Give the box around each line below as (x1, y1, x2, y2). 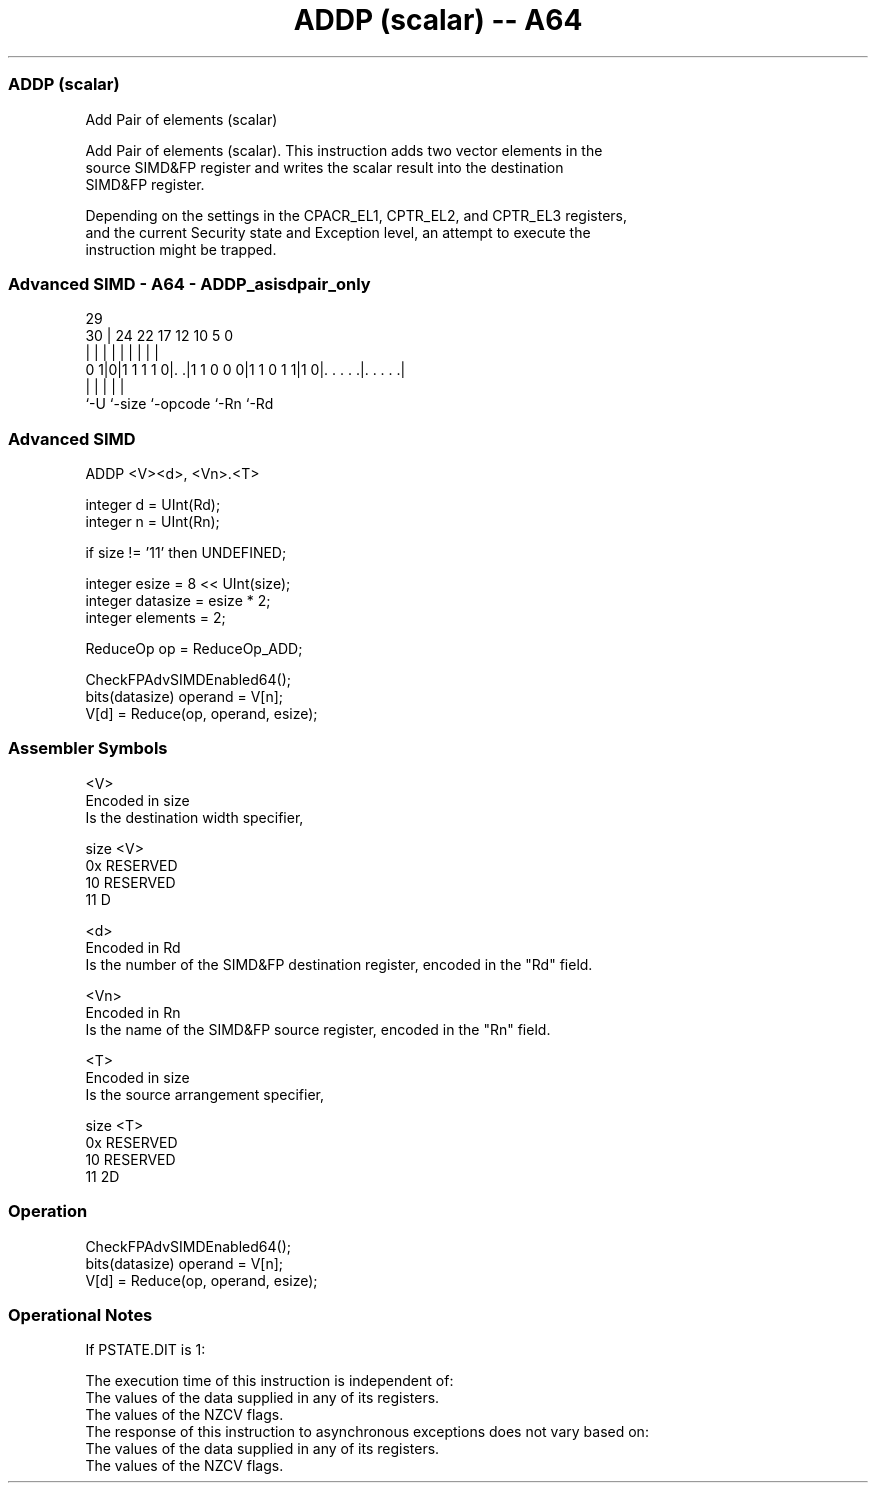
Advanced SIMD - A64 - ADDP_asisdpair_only (8, 273, 371, 294)
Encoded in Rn (85, 1003, 181, 1021)
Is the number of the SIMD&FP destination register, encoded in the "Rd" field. (85, 955, 593, 973)
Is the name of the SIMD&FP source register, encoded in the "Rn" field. (85, 1020, 551, 1038)
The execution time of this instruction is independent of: (85, 1372, 454, 1390)
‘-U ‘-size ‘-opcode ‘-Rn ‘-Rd (85, 395, 274, 413)
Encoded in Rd (85, 938, 181, 956)
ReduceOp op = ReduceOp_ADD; (85, 640, 303, 657)
